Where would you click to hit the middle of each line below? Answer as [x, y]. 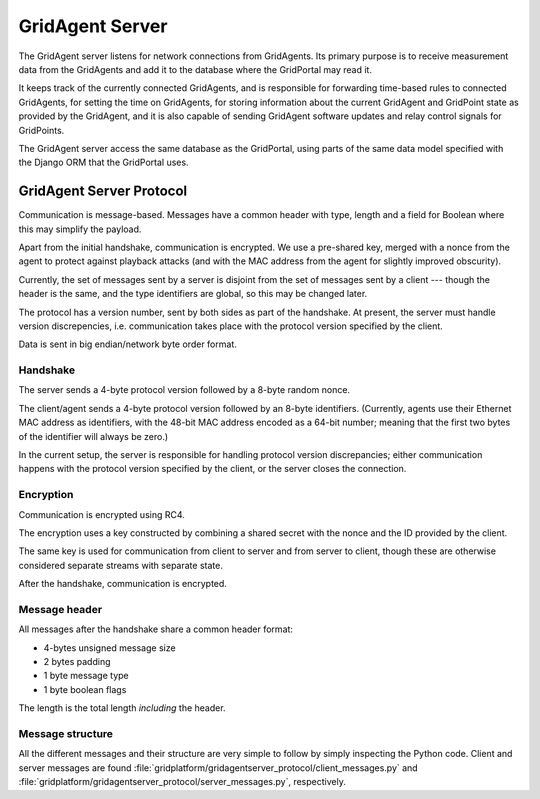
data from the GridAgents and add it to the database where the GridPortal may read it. [195, 69]
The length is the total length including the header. [122, 708]
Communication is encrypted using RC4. [101, 514]
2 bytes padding [77, 662]
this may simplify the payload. [80, 229]
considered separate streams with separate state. [121, 565]
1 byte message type [86, 676]
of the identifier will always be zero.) [93, 436]
